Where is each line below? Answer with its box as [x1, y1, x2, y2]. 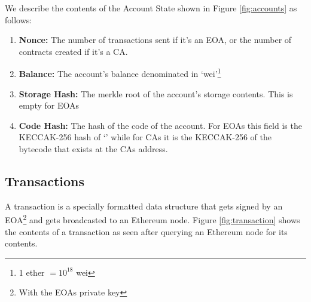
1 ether [19, 266, 45, 278]
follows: [5, 13, 32, 26]
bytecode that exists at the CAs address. [19, 143, 168, 155]
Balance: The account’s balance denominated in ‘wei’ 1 [19, 66, 221, 80]
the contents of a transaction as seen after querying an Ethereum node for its [5, 225, 288, 238]
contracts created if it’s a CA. [19, 45, 128, 57]
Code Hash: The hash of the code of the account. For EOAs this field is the [19, 119, 302, 131]
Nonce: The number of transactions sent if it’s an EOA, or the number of [19, 33, 292, 46]
